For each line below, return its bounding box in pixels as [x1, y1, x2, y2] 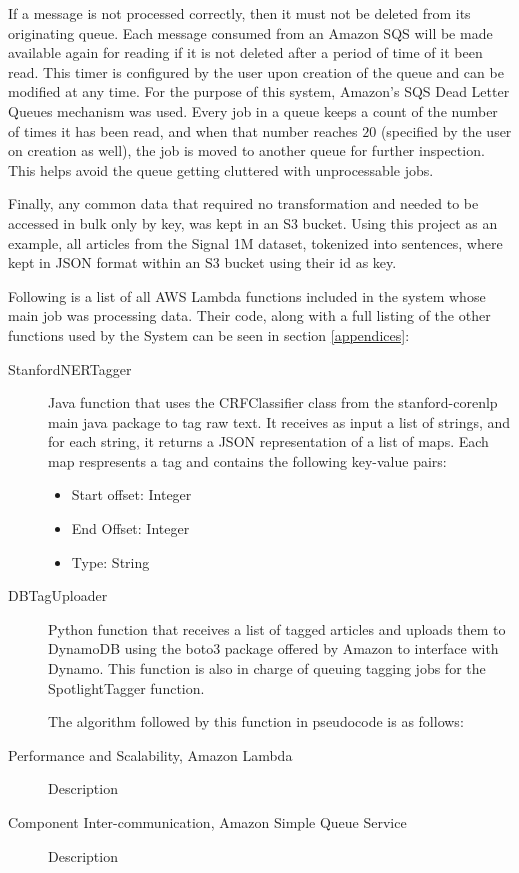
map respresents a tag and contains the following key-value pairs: [48, 450, 447, 471]
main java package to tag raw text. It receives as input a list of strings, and [48, 411, 511, 432]
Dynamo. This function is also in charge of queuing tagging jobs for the [48, 658, 486, 679]
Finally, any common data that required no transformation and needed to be [8, 193, 479, 214]
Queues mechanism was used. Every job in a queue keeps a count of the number [8, 100, 498, 121]
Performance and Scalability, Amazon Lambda [8, 744, 293, 765]
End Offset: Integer [71, 518, 190, 539]
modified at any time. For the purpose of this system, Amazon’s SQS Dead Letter [8, 81, 510, 102]
